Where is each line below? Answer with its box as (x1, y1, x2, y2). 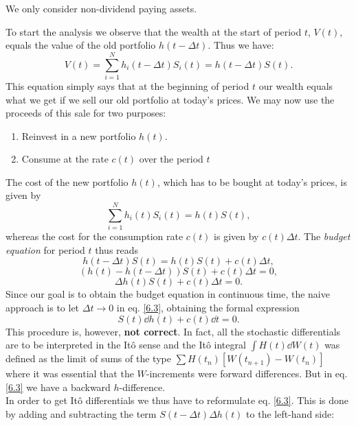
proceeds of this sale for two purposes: (5, 106, 166, 120)
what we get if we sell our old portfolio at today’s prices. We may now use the (5, 92, 335, 106)
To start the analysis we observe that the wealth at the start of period (5, 24, 302, 38)
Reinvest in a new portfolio (21, 128, 136, 143)
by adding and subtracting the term (5, 406, 157, 421)
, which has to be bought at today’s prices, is (157, 174, 347, 189)
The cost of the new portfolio (5, 174, 129, 189)
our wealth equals (258, 78, 333, 93)
